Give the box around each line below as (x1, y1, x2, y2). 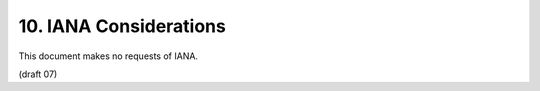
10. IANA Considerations (18, 15, 227, 37)
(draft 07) (18, 68, 58, 80)
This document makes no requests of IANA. (18, 50, 199, 62)
